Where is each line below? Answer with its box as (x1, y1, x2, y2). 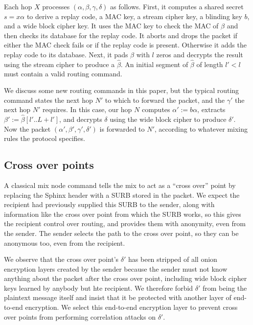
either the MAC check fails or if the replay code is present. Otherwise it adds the (4, 40, 247, 50)
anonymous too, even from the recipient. (4, 237, 125, 248)
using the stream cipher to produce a (4, 59, 115, 69)
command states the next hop (4, 94, 93, 105)
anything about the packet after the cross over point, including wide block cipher (4, 273, 247, 283)
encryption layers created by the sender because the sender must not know (4, 263, 228, 274)
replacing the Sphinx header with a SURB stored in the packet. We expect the (4, 189, 240, 200)
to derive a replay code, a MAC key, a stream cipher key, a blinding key (26, 11, 242, 21)
